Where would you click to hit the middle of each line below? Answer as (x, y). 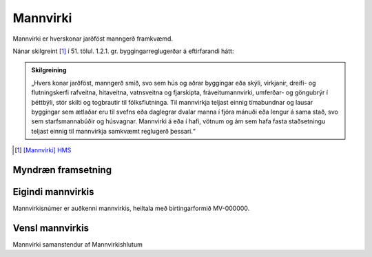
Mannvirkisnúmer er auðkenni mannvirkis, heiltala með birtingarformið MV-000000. (131, 208)
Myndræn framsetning (62, 170)
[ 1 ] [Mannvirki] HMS (43, 150)
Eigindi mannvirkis (53, 192)
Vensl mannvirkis (51, 228)
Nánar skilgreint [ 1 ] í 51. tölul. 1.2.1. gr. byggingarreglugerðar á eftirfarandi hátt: (123, 51)
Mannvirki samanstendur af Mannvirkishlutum (77, 244)
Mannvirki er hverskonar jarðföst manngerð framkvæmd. (93, 39)
